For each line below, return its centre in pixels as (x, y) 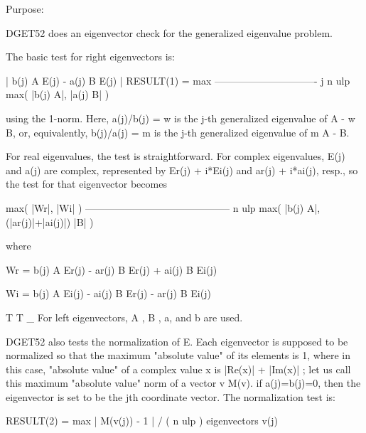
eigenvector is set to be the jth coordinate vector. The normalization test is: (171, 396)
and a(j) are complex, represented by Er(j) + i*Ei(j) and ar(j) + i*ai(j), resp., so (182, 170)
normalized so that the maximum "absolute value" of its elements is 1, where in (178, 355)
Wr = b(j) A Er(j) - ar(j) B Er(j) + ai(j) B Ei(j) (112, 269)
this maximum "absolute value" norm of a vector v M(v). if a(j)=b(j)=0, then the (183, 383)
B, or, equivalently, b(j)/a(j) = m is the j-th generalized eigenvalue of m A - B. (178, 132)
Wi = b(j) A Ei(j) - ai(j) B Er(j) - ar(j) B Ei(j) (108, 293)
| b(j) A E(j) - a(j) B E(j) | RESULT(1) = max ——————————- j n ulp (178, 80)
